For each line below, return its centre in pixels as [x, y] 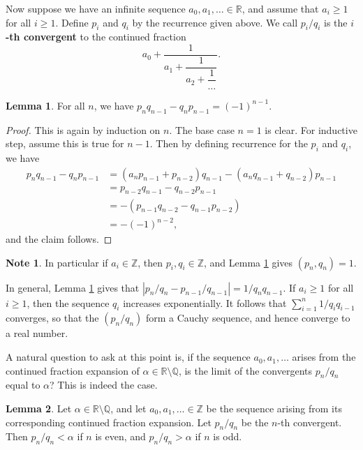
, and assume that [280, 8]
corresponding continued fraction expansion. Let [109, 422]
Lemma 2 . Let [39, 408]
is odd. [228, 436]
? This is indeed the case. [104, 385]
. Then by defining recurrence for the [229, 143]
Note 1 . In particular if [57, 262]
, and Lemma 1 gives [249, 262]
